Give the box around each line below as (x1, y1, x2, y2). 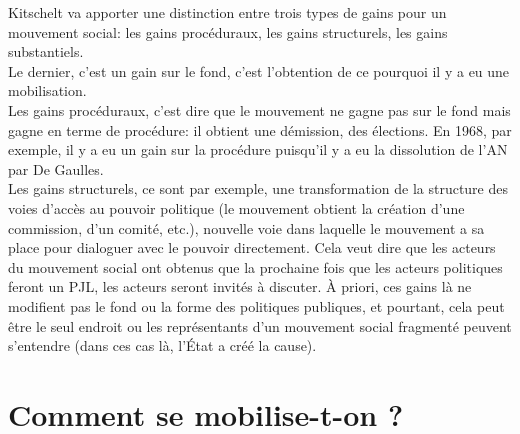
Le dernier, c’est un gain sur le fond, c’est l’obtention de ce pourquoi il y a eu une (8, 60, 510, 81)
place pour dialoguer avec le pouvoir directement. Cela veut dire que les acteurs (8, 237, 496, 258)
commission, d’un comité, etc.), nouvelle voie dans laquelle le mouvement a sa (8, 217, 485, 238)
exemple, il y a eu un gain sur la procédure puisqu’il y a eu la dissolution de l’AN (8, 139, 508, 160)
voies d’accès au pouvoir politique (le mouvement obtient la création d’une (8, 197, 465, 218)
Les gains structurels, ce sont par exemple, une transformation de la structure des (8, 178, 508, 199)
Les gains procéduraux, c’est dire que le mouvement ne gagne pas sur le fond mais (8, 99, 511, 120)
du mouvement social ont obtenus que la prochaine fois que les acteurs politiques (8, 256, 503, 277)
